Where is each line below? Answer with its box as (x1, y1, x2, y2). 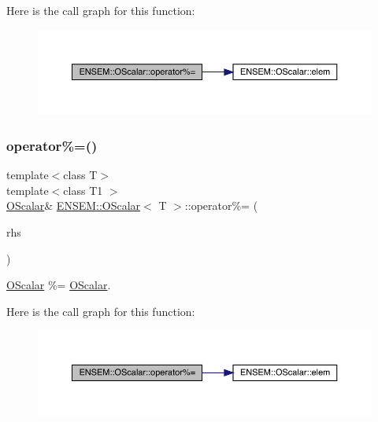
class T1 (63, 182, 103, 198)
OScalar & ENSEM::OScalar (6, 197, 141, 214)
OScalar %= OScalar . (6, 277, 111, 293)
